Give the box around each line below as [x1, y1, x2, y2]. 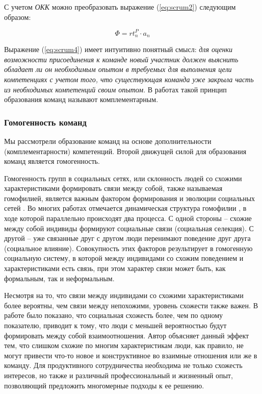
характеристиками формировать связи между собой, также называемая [4, 183, 223, 193]
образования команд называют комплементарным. [4, 94, 159, 105]
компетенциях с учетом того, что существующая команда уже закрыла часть [4, 73, 254, 84]
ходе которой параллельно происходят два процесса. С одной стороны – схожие [4, 213, 252, 224]
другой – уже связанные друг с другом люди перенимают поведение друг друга [4, 233, 251, 243]
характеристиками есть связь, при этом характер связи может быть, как [4, 263, 226, 274]
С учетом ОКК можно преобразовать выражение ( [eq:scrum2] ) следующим [4, 2, 236, 12]
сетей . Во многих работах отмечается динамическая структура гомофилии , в [4, 203, 247, 213]
